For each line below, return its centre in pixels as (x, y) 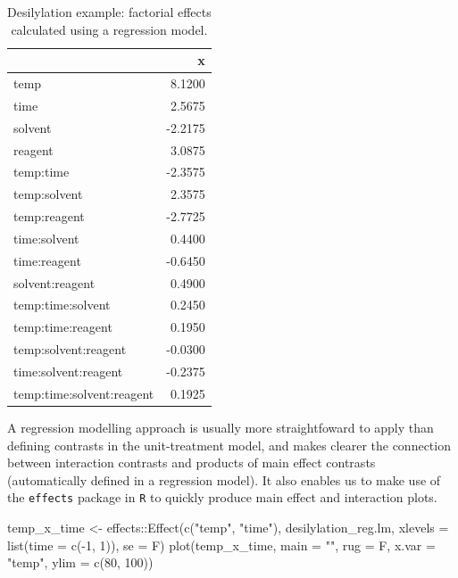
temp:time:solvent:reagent (84, 393)
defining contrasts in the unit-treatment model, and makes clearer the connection (229, 445)
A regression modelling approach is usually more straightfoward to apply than (221, 427)
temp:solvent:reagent (70, 349)
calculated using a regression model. (109, 29)
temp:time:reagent (63, 327)
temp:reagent (49, 216)
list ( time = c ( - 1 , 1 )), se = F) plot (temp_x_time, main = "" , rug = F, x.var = (221, 545)
